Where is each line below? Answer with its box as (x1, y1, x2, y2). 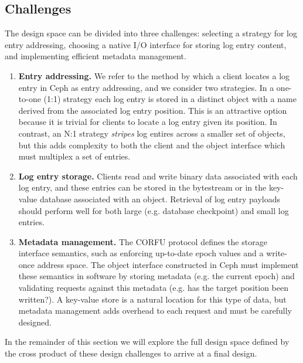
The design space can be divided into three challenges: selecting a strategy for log (5, 27, 298, 39)
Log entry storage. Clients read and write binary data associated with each (18, 169, 298, 182)
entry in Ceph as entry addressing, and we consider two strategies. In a (18, 81, 274, 93)
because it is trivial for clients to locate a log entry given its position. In (18, 116, 277, 128)
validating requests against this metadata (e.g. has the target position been (18, 281, 289, 294)
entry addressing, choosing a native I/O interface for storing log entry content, (5, 38, 287, 50)
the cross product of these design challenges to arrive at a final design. (5, 347, 257, 359)
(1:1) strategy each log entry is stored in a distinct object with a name (43, 93, 297, 105)
